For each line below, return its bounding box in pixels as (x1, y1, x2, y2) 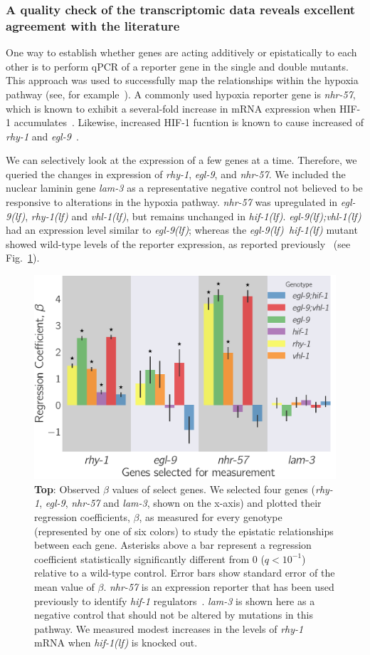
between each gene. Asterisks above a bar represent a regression (34, 537, 312, 552)
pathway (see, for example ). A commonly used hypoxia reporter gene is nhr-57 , (6, 86, 356, 101)
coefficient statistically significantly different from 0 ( (34, 551, 265, 566)
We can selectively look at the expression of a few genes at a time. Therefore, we (6, 153, 357, 167)
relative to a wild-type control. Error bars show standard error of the (34, 565, 335, 580)
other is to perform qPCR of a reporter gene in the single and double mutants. (6, 58, 349, 73)
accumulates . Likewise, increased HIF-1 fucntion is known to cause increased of (14, 115, 364, 130)
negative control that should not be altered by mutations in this (34, 607, 313, 622)
